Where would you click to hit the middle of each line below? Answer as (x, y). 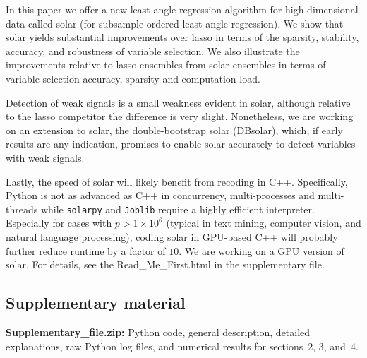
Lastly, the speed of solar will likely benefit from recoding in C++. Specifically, (177, 181)
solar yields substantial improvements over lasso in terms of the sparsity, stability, (182, 37)
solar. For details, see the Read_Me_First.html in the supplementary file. (165, 264)
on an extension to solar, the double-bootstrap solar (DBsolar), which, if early (174, 130)
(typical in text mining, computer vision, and (264, 223)
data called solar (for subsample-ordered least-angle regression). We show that (175, 23)
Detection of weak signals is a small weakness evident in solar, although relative (178, 102)
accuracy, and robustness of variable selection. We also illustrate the (153, 50)
